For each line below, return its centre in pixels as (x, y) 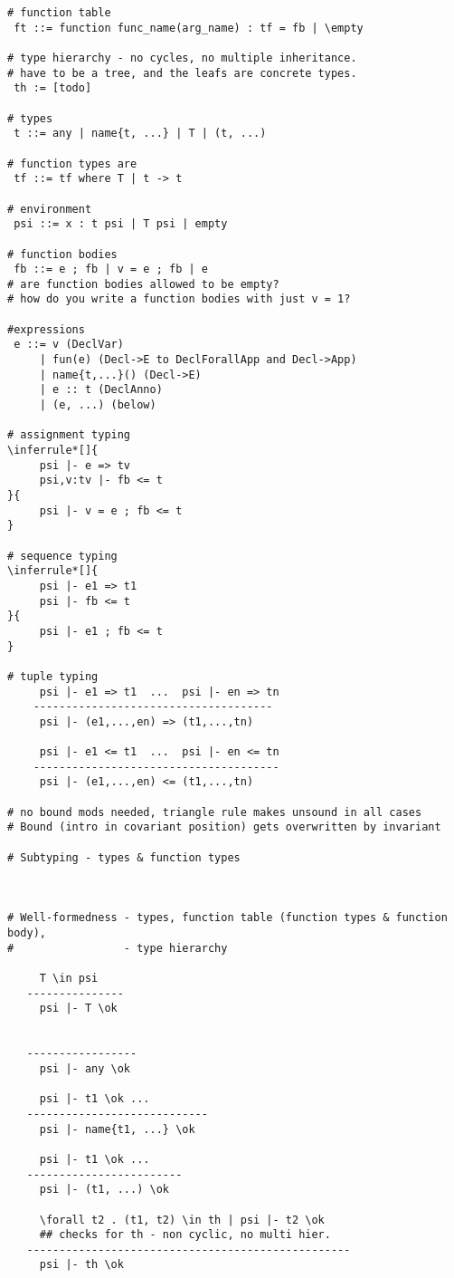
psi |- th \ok (81, 1265)
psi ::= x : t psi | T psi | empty (121, 224)
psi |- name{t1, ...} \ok (117, 1129)
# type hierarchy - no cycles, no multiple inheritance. (182, 58)
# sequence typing (62, 556)
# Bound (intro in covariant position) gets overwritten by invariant (224, 827)
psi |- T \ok (78, 1009)
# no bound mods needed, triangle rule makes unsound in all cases (215, 812)
